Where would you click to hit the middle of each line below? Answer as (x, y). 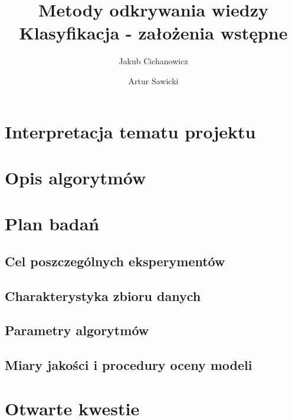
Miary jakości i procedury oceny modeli (129, 365)
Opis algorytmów (76, 177)
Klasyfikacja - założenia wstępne (153, 33)
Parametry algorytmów (77, 330)
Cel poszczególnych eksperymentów (115, 261)
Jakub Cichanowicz (153, 61)
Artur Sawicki (153, 80)
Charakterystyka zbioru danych (103, 295)
